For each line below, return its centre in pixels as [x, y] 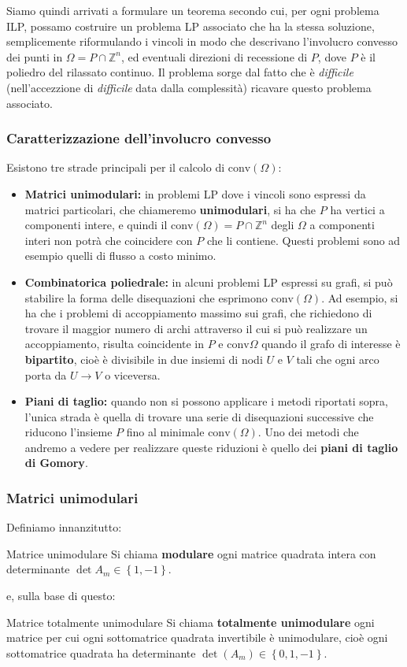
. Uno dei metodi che [308, 432]
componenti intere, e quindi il [96, 225]
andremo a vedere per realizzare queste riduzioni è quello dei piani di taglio [211, 447]
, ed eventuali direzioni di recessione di [214, 56]
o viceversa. [133, 374]
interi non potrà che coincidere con [109, 240]
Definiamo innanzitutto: [64, 527]
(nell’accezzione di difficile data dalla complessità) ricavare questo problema [189, 87]
